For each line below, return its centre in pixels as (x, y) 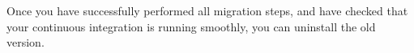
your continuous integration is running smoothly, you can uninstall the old (191, 26)
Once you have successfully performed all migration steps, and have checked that (207, 10)
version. (26, 42)
